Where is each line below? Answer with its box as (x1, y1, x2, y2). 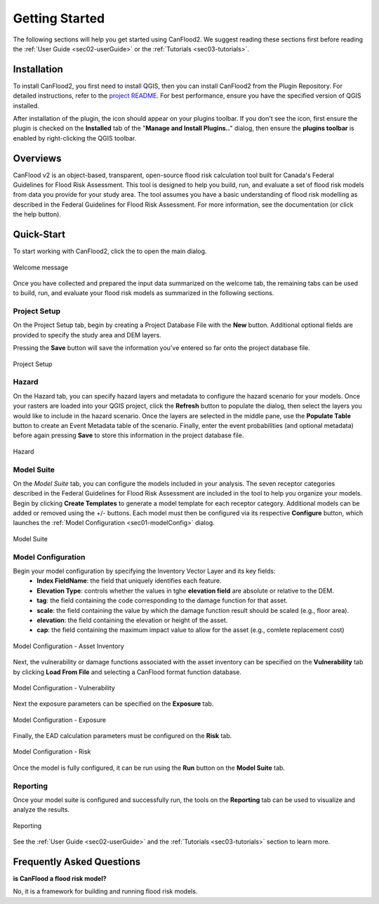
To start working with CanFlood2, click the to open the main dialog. (13, 247, 207, 256)
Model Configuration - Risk (13, 747, 91, 756)
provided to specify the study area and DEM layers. (13, 330, 161, 339)
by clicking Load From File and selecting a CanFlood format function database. (13, 668, 242, 676)
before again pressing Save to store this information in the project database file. (13, 431, 244, 439)
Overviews (13, 152, 62, 164)
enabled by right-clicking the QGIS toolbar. (13, 134, 137, 142)
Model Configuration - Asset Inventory (13, 642, 124, 650)
